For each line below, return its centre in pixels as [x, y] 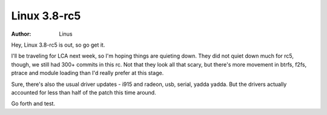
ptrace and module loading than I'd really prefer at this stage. [88, 73]
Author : [21, 34]
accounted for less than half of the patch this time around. [84, 92]
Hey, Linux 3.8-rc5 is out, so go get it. [58, 45]
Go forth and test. [33, 103]
